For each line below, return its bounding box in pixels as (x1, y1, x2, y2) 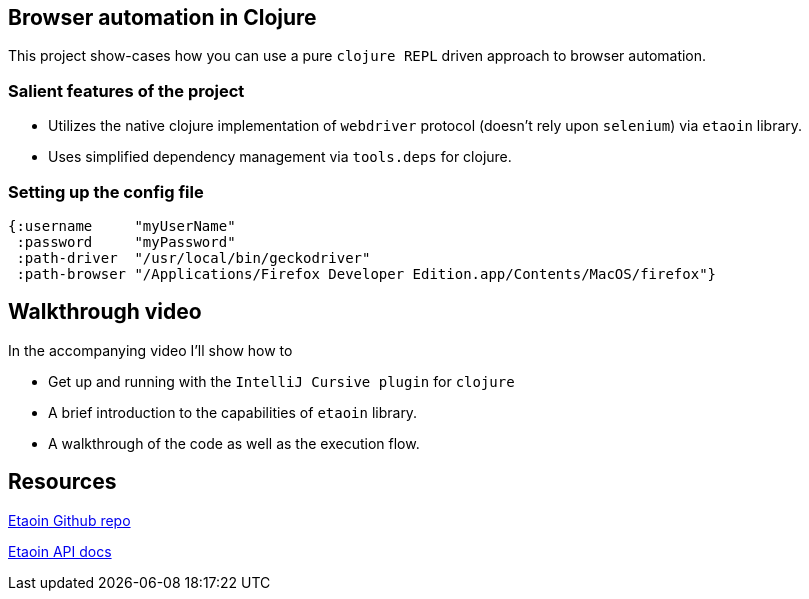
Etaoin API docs (8, 542, 112, 560)
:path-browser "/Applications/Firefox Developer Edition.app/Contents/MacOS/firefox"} (16, 265, 717, 282)
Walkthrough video (8, 299, 202, 325)
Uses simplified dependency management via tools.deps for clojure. (48, 148, 512, 166)
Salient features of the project (8, 80, 245, 101)
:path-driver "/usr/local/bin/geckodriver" (16, 249, 371, 266)
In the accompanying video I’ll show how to (8, 341, 293, 359)
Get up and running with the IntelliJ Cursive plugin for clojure (48, 372, 515, 390)
